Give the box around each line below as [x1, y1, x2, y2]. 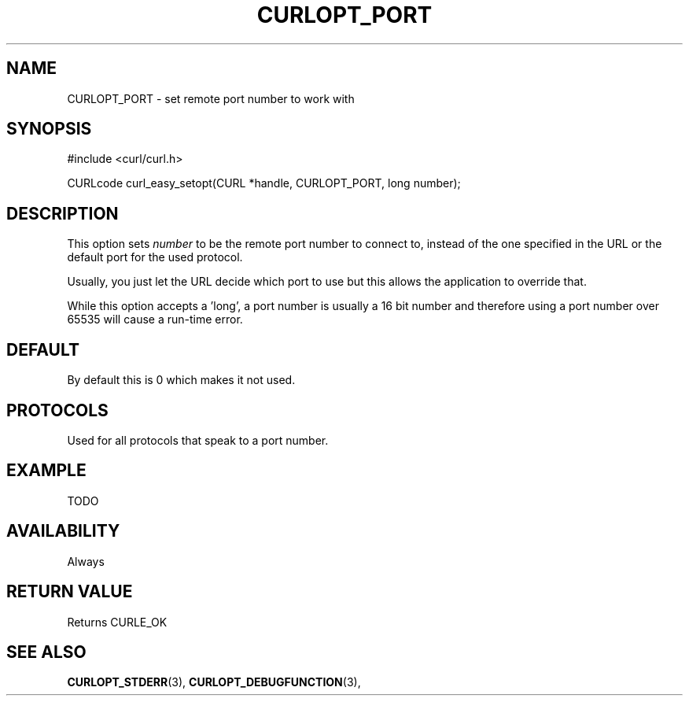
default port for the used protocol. [67, 250, 243, 264]
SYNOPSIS [6, 119, 92, 139]
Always [67, 554, 105, 568]
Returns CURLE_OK [67, 615, 168, 629]
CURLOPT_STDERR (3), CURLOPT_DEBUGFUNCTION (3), [67, 675, 361, 689]
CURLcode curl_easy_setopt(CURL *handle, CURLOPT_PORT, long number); [67, 176, 461, 190]
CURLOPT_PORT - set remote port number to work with [67, 91, 355, 105]
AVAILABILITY [6, 521, 120, 541]
